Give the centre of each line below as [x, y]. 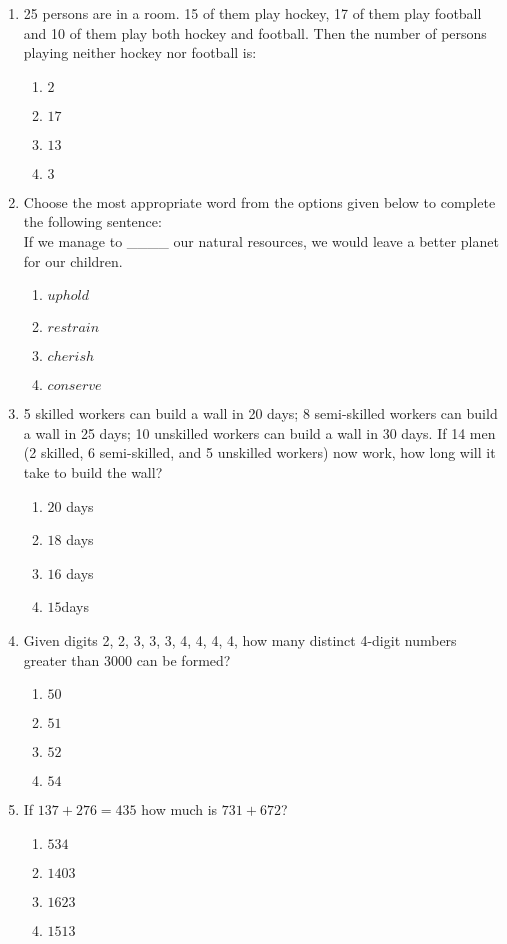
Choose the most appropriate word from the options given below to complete [259, 201]
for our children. [73, 260]
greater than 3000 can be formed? [127, 659]
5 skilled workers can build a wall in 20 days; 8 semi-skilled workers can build [260, 413]
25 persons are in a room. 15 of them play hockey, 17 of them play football [252, 13]
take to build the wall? [93, 471]
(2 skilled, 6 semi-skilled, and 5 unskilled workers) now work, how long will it [259, 452]
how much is [179, 809]
